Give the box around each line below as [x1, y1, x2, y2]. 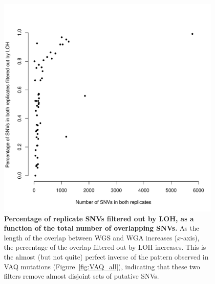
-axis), [181, 232, 200, 242]
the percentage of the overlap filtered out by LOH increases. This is [4, 242, 206, 252]
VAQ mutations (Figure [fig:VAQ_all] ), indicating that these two [4, 261, 200, 271]
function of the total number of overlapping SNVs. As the [4, 223, 199, 233]
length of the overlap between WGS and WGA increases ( [4, 232, 177, 242]
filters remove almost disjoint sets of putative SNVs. [4, 271, 159, 281]
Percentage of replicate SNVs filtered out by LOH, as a [4, 213, 194, 223]
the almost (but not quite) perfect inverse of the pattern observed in [4, 251, 209, 261]
